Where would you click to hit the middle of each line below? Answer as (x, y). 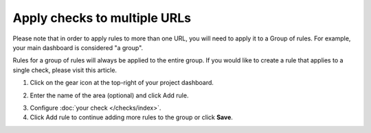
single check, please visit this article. (65, 70)
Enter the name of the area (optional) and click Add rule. (109, 95)
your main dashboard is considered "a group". (78, 47)
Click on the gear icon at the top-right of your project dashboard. (122, 83)
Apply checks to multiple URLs (102, 18)
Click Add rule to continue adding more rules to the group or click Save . (132, 117)
